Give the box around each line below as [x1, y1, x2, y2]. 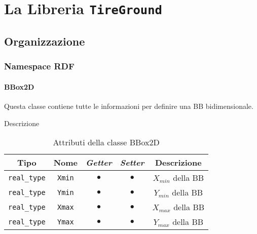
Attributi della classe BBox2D [53, 136, 160, 148]
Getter [86, 157, 112, 169]
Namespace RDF [4, 60, 75, 72]
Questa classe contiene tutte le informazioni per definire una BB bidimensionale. [4, 100, 253, 111]
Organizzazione [4, 33, 85, 49]
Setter [120, 157, 144, 169]
